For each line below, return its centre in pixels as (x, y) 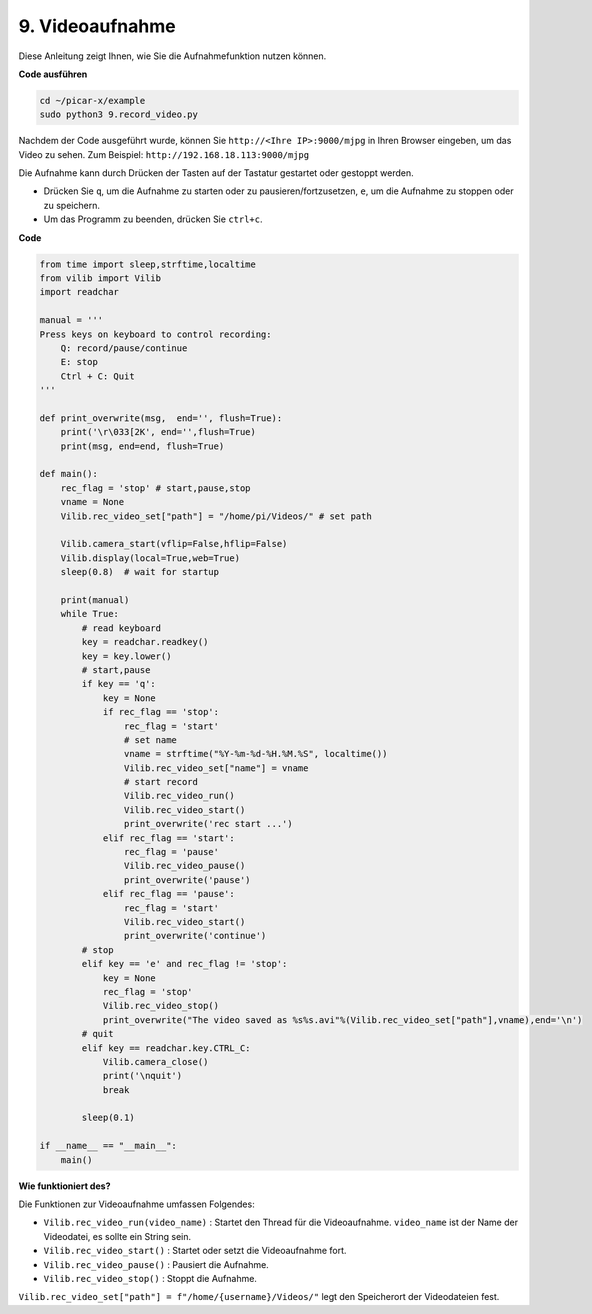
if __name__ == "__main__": (108, 1146)
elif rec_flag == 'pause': (168, 894)
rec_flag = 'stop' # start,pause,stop (155, 488)
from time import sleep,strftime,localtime (148, 264)
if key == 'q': (119, 684)
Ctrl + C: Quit (97, 376)
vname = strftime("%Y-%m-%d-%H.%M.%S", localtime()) (255, 754)
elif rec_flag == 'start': (168, 838)
